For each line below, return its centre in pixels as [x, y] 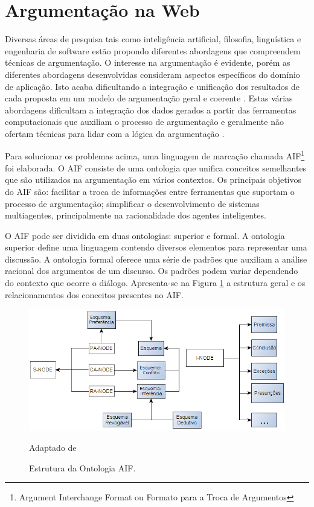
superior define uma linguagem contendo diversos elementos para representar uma [156, 247]
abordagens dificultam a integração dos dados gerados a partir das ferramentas [151, 110]
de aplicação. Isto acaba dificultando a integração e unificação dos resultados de [152, 86]
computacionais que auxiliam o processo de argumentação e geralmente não [144, 122]
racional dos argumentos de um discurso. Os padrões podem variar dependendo [152, 271]
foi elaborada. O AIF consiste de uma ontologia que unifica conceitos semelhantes [156, 167]
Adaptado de [53, 448]
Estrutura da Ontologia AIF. [82, 467]
